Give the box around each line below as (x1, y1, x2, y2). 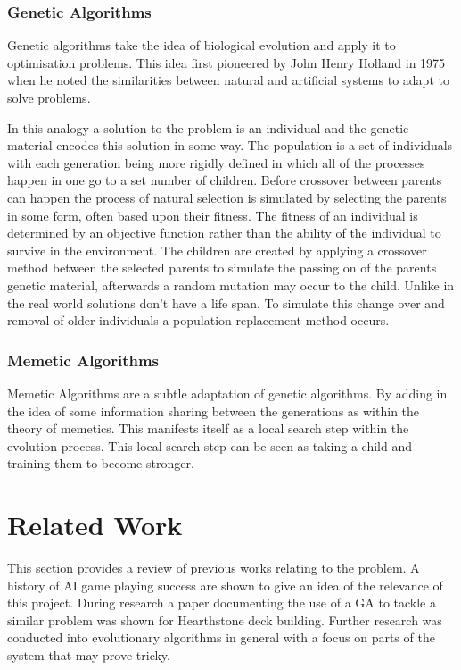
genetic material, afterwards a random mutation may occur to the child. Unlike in (7, 275, 455, 294)
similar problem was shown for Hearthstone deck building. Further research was (7, 610, 442, 629)
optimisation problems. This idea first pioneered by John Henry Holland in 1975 (7, 53, 446, 71)
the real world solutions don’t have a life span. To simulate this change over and (7, 293, 445, 312)
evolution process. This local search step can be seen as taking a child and (7, 436, 413, 455)
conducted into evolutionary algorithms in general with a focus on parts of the (7, 628, 435, 647)
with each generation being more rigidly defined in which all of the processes (7, 153, 425, 172)
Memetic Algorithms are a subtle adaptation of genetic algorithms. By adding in (7, 383, 448, 402)
